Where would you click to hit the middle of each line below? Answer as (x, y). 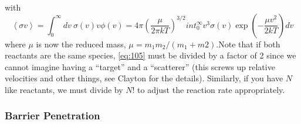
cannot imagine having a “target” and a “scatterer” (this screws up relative (140, 66)
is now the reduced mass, (81, 44)
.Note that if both (248, 44)
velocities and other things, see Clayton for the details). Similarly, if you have (144, 78)
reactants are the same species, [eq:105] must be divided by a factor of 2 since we (150, 55)
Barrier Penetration (53, 116)
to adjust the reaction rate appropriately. (211, 89)
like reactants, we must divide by (64, 89)
